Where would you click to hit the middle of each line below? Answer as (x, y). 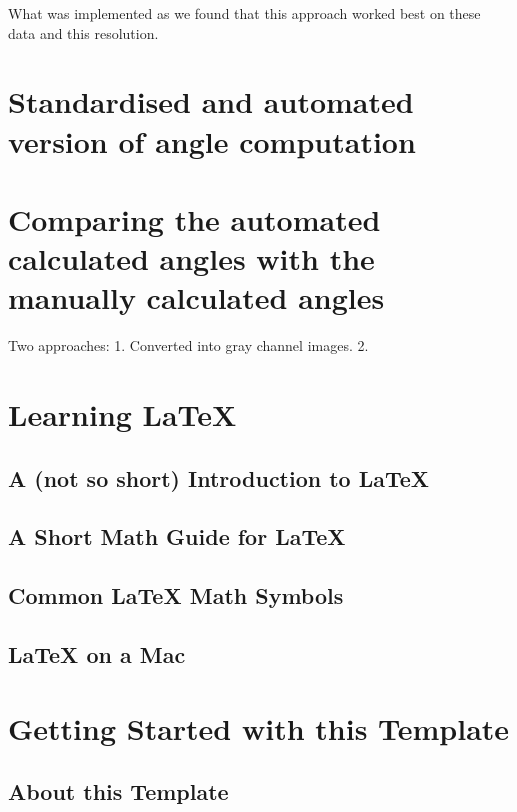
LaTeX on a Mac (97, 653)
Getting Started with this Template (259, 727)
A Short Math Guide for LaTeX (177, 536)
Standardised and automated (211, 101)
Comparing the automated (194, 218)
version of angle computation (212, 140)
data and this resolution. (83, 32)
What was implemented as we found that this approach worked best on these (244, 13)
